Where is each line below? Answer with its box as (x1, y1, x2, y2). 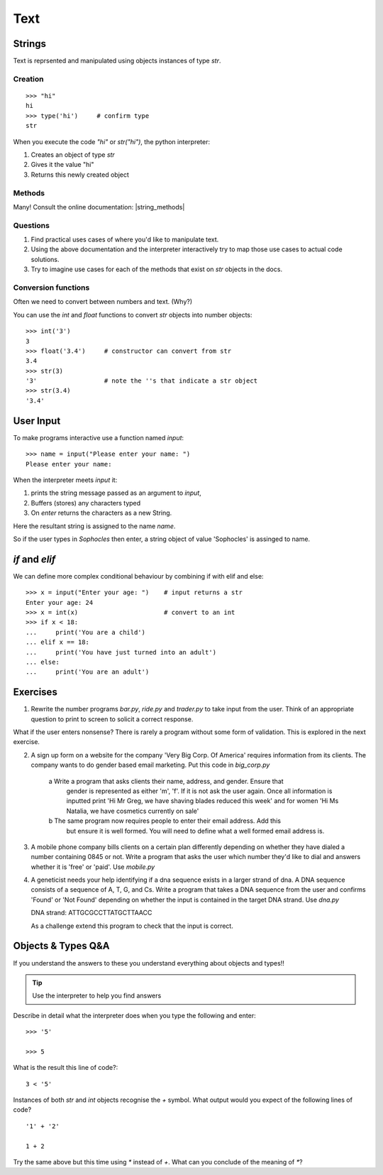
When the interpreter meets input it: (13, 476, 118, 484)
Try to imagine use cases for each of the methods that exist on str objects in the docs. (30, 265, 283, 273)
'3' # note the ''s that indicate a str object (26, 377, 258, 385)
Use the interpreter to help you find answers (32, 991, 162, 1000)
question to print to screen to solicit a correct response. (30, 714, 194, 723)
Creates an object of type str (30, 150, 115, 159)
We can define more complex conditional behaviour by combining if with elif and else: (13, 572, 264, 580)
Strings (13, 38, 46, 50)
